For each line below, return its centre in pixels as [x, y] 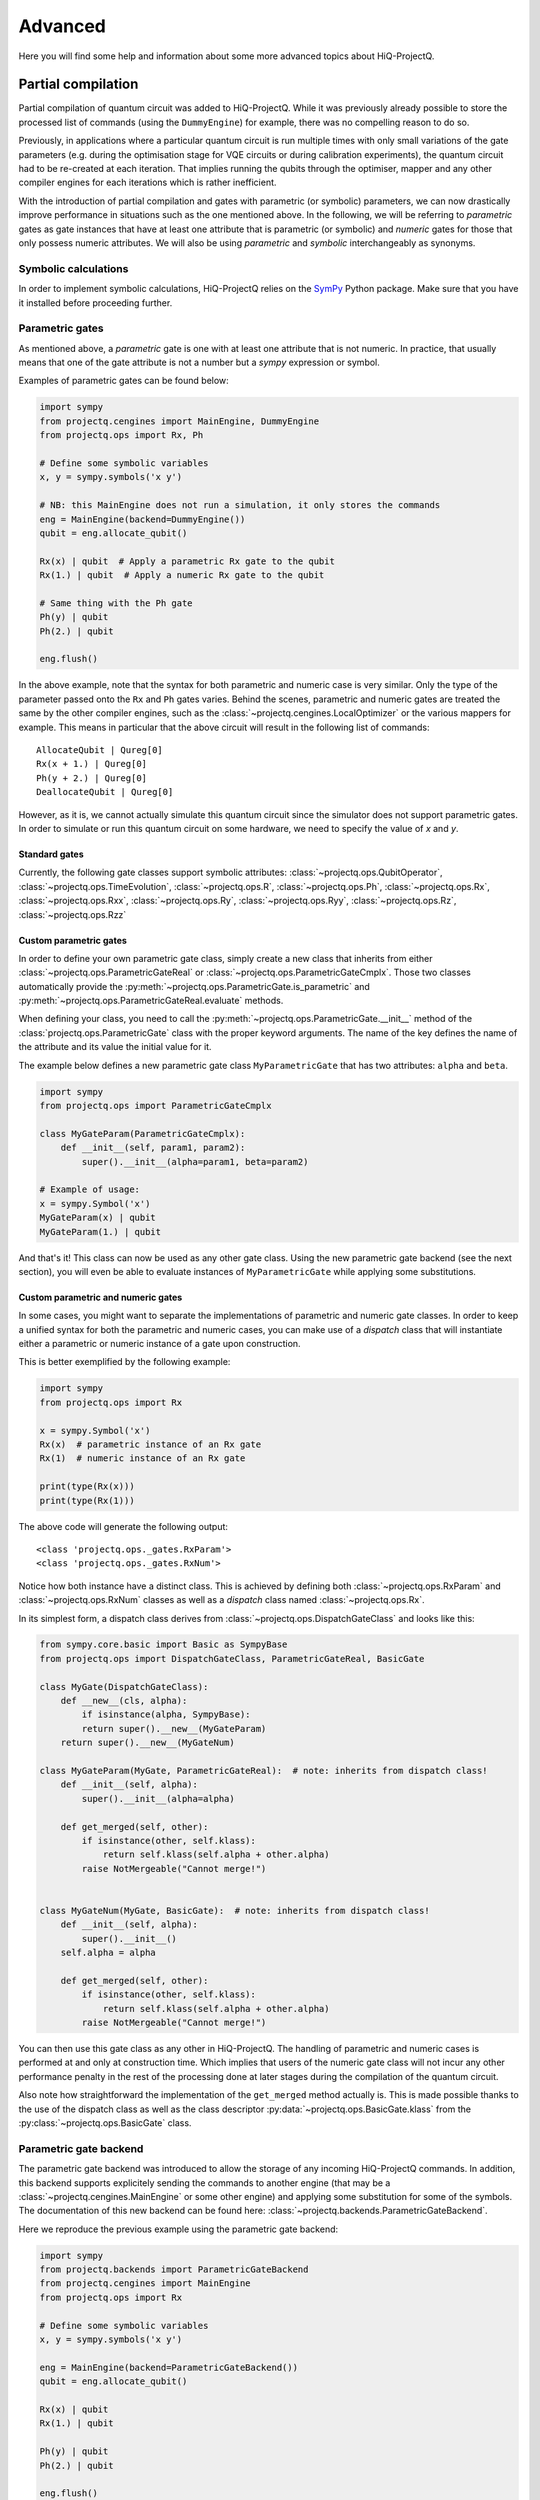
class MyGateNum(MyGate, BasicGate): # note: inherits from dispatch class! [234, 1910]
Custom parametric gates [72, 940]
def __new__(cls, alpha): [124, 1701]
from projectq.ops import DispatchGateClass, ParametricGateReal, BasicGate [232, 1658]
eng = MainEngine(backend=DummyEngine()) [142, 519]
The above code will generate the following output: [123, 1526]
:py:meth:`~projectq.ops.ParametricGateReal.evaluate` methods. [151, 1001]
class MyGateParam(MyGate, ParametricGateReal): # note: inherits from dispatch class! [264, 1770]
